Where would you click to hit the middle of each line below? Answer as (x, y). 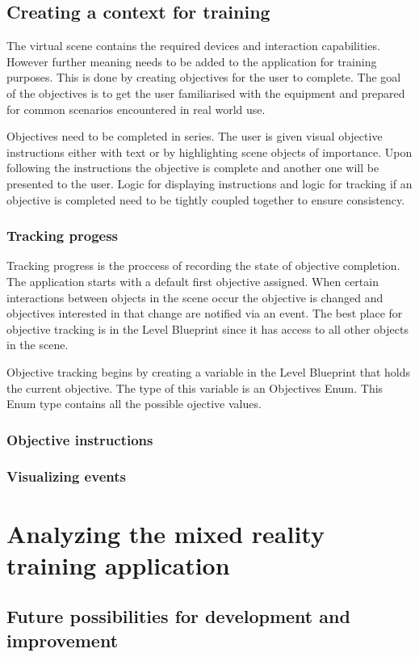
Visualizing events (66, 476)
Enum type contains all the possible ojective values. (134, 404)
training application (118, 564)
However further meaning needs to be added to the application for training (192, 61)
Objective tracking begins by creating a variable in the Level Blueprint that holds (209, 371)
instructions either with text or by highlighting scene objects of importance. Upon (209, 152)
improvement (63, 640)
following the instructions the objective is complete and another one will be (193, 168)
